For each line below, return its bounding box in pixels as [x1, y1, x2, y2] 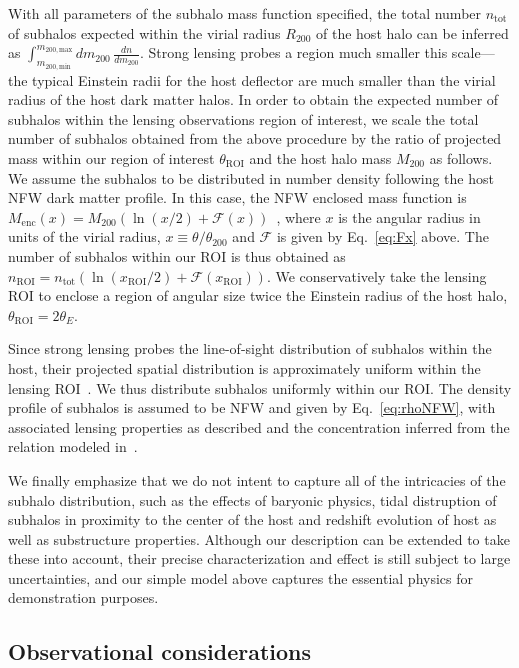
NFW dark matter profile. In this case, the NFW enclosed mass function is [8, 187, 467, 208]
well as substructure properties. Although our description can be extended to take [8, 528, 510, 549]
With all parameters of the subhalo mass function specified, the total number [8, 3, 482, 23]
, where [276, 206, 321, 227]
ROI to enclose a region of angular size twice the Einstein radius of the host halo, [8, 285, 508, 306]
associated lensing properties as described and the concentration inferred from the [8, 416, 510, 437]
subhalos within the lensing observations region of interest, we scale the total [8, 108, 479, 129]
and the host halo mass [249, 148, 392, 168]
